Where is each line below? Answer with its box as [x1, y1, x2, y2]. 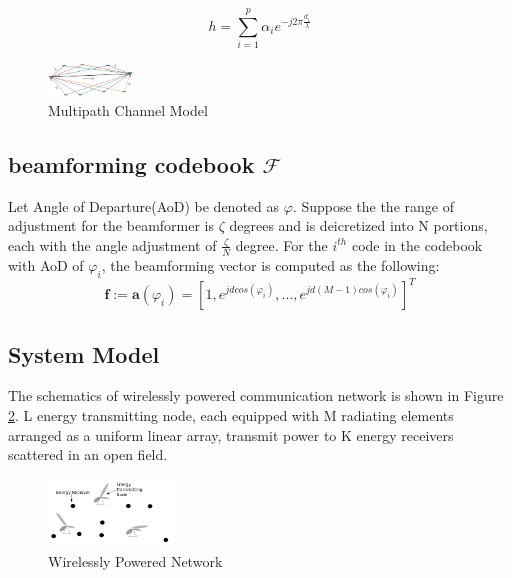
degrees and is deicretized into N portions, [229, 215, 488, 236]
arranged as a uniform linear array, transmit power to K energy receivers [8, 424, 454, 445]
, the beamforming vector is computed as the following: [101, 254, 440, 275]
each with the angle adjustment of [8, 234, 217, 255]
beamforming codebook [8, 148, 255, 179]
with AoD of [8, 254, 84, 275]
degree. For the [235, 234, 328, 255]
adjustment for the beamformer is [8, 215, 214, 236]
